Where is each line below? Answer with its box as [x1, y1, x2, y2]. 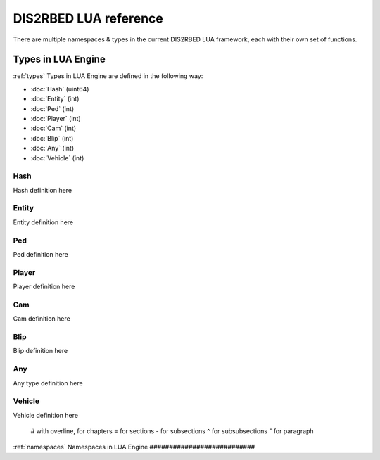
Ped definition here [13, 250, 68, 258]
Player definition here [13, 282, 75, 291]
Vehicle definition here [13, 411, 79, 419]
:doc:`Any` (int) [30, 144, 75, 153]
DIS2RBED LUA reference [13, 11, 163, 26]
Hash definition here [13, 186, 72, 194]
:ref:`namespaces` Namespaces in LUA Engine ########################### [13, 443, 255, 452]
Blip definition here [13, 347, 68, 355]
